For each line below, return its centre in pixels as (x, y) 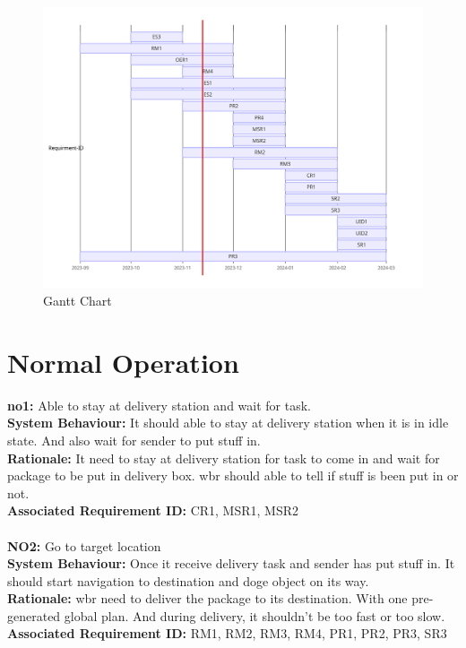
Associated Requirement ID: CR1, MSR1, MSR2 (153, 510)
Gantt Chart (78, 301)
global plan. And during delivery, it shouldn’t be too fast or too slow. (255, 615)
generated (34, 615)
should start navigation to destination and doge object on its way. (188, 580)
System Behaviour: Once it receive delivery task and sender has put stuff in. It (231, 563)
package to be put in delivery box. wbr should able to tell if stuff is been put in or (233, 475)
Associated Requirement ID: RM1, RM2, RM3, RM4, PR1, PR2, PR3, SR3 (227, 633)
